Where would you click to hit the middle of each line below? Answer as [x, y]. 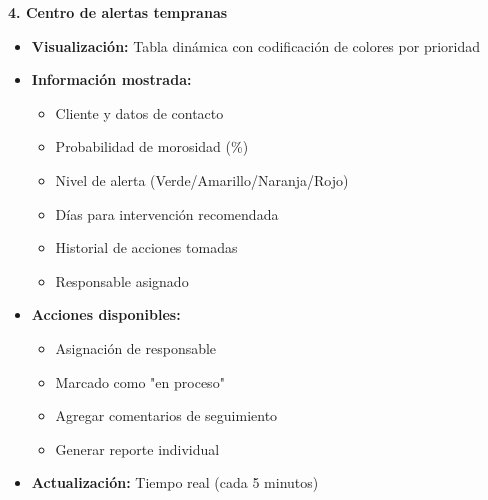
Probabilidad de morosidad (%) [152, 146]
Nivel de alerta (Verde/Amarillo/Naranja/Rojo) [202, 179]
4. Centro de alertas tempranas [118, 12]
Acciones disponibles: [106, 314]
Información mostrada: [111, 79]
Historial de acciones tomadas [146, 247]
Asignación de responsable [136, 347]
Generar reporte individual [137, 448]
